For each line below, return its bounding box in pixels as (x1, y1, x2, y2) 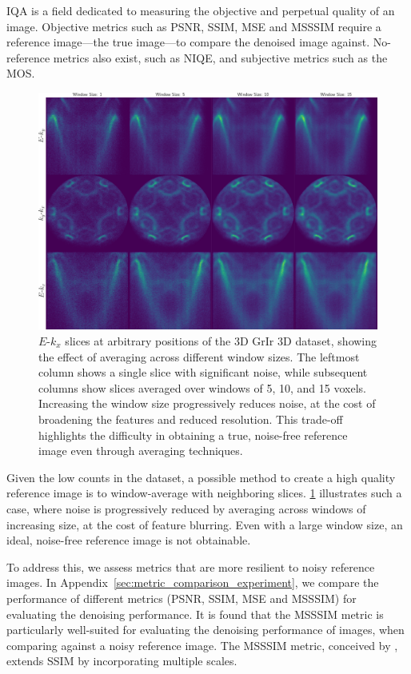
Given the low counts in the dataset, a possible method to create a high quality (6, 469, 396, 485)
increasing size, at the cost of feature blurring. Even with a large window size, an (6, 516, 403, 532)
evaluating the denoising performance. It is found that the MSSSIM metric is (6, 605, 384, 622)
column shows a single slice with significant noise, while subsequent (38, 364, 368, 381)
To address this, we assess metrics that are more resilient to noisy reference (6, 558, 375, 575)
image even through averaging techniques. (38, 442, 243, 459)
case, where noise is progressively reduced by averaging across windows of (6, 500, 366, 516)
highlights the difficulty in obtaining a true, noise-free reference (38, 426, 348, 443)
